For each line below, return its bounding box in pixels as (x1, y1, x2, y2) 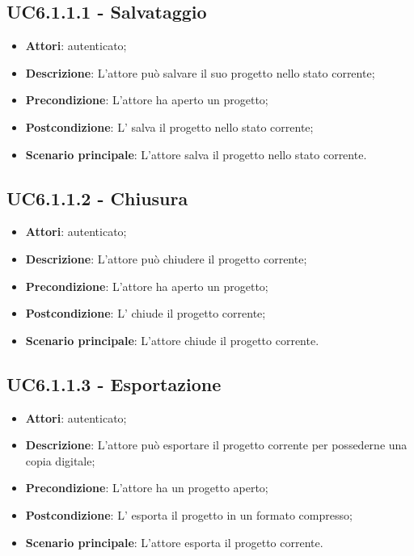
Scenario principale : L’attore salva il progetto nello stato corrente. (25, 145, 367, 162)
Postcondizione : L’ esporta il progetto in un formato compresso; (25, 506, 353, 523)
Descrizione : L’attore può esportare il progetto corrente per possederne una (25, 436, 408, 453)
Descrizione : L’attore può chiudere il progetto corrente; (25, 250, 307, 267)
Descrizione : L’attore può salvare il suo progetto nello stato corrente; (25, 64, 375, 81)
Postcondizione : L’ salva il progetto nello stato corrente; (25, 118, 314, 135)
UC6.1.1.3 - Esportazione (6, 371, 222, 396)
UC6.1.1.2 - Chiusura (6, 185, 188, 210)
